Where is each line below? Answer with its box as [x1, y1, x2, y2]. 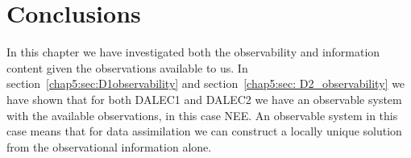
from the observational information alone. [6, 138, 212, 155]
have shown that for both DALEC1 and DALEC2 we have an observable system [6, 90, 402, 107]
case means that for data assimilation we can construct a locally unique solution [6, 123, 402, 139]
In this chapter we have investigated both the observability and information [6, 44, 380, 60]
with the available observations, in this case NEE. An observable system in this [6, 106, 398, 123]
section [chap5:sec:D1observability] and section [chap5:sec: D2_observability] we [6, 75, 405, 92]
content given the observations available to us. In [6, 59, 248, 76]
